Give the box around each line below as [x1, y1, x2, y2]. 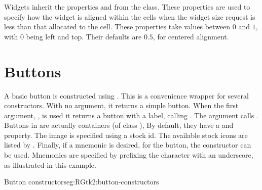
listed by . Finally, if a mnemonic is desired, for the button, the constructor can [4, 139, 251, 150]
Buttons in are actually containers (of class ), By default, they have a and [4, 120, 234, 130]
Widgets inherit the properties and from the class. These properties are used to [4, 2, 250, 12]
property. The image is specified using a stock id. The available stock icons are [4, 129, 248, 140]
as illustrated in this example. [4, 159, 96, 170]
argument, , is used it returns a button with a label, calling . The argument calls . [4, 110, 258, 120]
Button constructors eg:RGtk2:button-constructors [4, 176, 159, 187]
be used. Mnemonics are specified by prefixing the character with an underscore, [4, 150, 253, 160]
